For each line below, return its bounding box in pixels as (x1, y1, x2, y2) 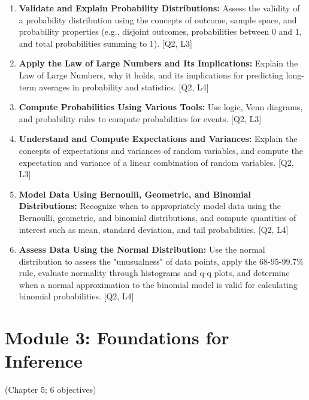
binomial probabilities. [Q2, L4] (19, 290, 134, 302)
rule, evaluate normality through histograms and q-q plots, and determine (19, 266, 290, 279)
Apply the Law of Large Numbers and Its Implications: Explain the (19, 57, 298, 69)
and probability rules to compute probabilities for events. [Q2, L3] (19, 112, 262, 125)
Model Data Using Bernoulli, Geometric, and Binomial (19, 187, 251, 200)
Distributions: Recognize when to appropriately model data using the (19, 199, 281, 212)
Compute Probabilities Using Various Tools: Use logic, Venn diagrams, (19, 101, 303, 113)
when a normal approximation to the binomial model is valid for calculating (19, 278, 298, 290)
